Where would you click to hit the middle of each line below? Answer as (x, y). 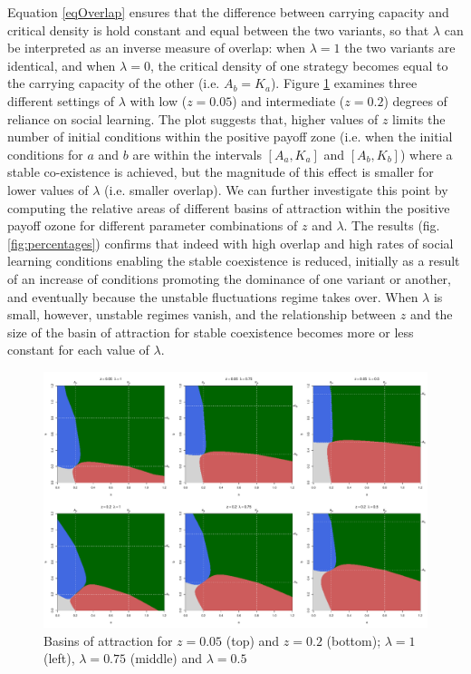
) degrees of (415, 100)
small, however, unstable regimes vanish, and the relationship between (202, 314)
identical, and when (62, 65)
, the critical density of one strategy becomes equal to (299, 65)
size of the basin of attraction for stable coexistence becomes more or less (211, 332)
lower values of (48, 189)
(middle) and (166, 658)
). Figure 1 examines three (344, 83)
